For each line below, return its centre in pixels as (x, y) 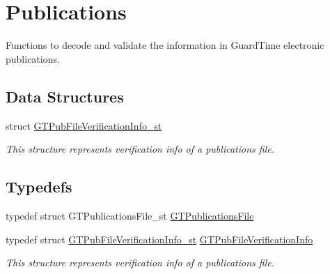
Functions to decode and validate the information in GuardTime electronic (165, 45)
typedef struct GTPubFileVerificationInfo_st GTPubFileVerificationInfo (159, 239)
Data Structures (65, 96)
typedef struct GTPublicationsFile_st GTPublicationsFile (130, 215)
